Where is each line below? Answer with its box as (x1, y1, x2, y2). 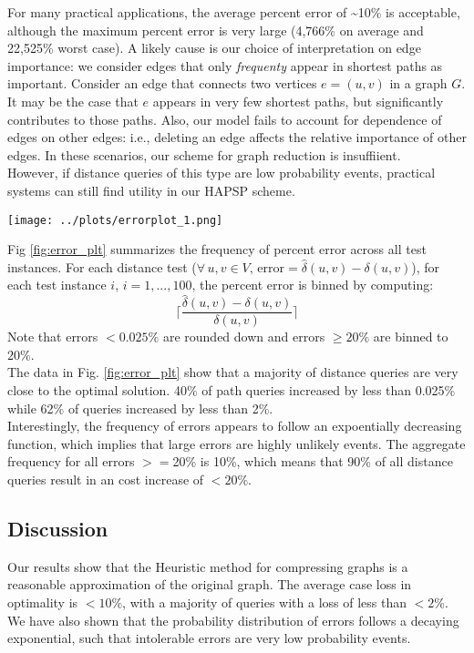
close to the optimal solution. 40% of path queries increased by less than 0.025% (7, 381, 456, 400)
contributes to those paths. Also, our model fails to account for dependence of (7, 109, 442, 128)
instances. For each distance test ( (7, 257, 197, 276)
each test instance (7, 275, 107, 294)
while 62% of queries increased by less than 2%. (7, 398, 273, 417)
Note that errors (7, 327, 98, 346)
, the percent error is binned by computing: (191, 275, 434, 294)
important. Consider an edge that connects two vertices (7, 74, 317, 93)
